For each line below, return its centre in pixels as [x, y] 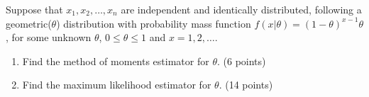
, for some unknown [49, 37]
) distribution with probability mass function [154, 23]
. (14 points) [246, 85]
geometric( [29, 23]
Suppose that [34, 9]
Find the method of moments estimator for [116, 61]
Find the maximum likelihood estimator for [117, 85]
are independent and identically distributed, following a [241, 9]
